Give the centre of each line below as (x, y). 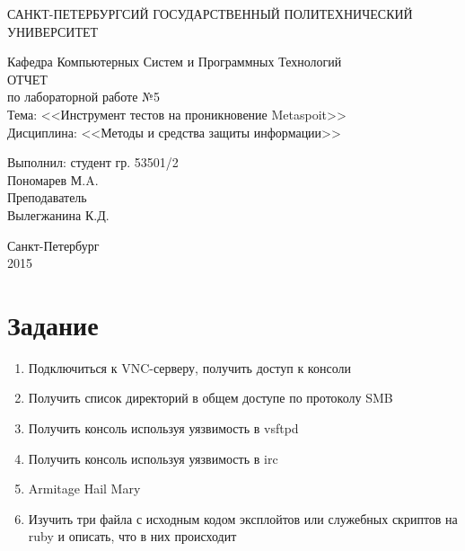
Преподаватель (47, 197)
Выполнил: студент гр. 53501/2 (93, 162)
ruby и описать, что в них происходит (132, 536)
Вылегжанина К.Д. (58, 214)
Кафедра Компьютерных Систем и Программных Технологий (175, 62)
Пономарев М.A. (53, 179)
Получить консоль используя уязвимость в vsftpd (163, 428)
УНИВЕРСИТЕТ (53, 31)
